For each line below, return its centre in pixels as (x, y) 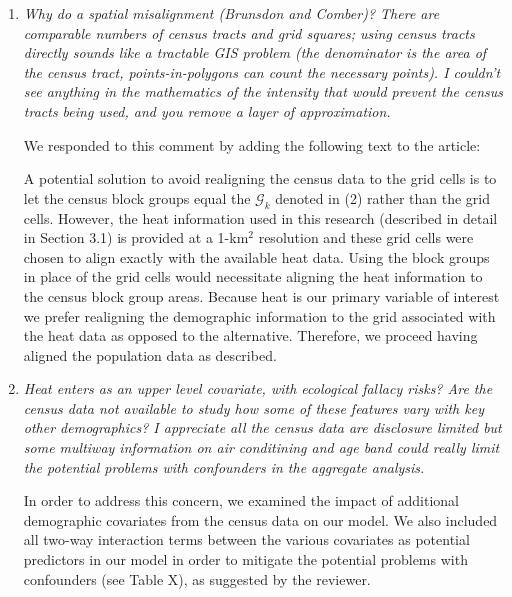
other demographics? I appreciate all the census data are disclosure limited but (262, 427)
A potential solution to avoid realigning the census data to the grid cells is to (260, 178)
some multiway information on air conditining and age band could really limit (261, 447)
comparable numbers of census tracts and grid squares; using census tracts (249, 32)
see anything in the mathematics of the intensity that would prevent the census (263, 91)
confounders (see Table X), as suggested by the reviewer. (197, 578)
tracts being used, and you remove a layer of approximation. (207, 110)
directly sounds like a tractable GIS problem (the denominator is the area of (255, 52)
